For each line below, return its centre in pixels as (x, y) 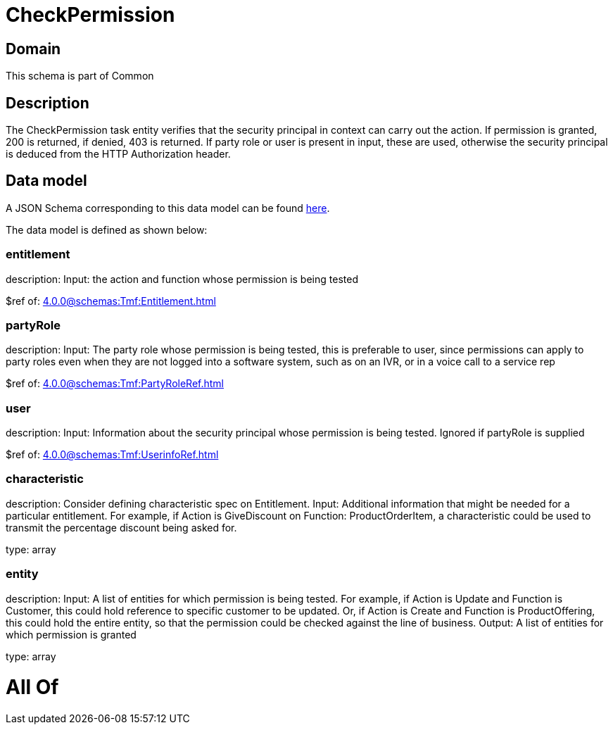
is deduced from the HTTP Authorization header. (118, 154)
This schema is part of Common (80, 76)
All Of (32, 687)
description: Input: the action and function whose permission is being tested (182, 279)
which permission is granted (71, 634)
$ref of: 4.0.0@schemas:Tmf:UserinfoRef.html (112, 455)
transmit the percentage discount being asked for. (121, 527)
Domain (33, 49)
